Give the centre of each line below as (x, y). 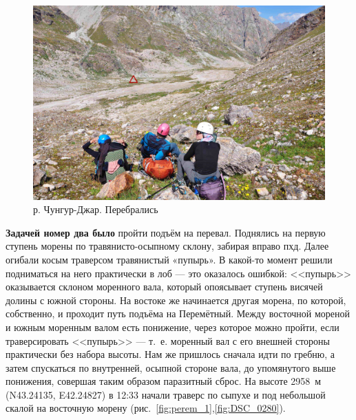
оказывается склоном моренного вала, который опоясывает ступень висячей (164, 287)
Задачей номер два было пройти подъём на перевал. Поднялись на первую (166, 232)
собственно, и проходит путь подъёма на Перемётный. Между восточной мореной (178, 313)
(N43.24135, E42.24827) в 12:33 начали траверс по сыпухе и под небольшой (166, 394)
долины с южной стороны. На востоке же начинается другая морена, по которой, (176, 300)
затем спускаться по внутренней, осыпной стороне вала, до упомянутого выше (171, 367)
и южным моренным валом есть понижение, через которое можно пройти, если (172, 327)
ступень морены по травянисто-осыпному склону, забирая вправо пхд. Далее (167, 246)
